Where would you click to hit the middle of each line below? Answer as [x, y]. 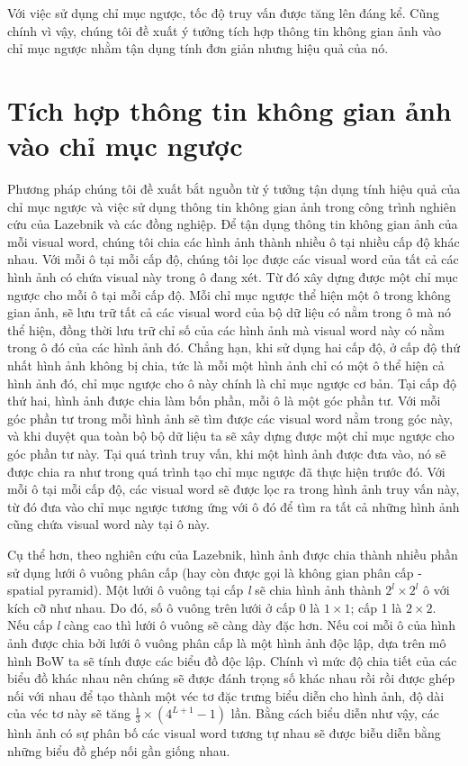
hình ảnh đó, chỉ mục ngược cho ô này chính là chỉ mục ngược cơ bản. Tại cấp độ [232, 383]
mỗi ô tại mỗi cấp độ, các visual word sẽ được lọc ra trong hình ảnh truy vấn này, [234, 489]
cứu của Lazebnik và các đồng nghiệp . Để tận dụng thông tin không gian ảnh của [233, 224]
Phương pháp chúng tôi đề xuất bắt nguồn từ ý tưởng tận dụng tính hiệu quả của [234, 189]
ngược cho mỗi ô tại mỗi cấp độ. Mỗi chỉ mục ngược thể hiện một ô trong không [229, 294]
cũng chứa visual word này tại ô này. [108, 524]
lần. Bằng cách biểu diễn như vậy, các [335, 713]
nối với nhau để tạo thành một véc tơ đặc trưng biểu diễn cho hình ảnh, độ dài [226, 695]
